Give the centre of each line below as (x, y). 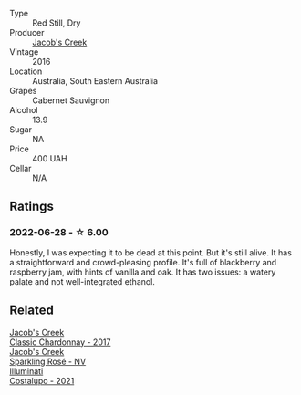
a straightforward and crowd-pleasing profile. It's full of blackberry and (143, 262)
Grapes (23, 91)
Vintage (24, 52)
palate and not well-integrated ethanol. (82, 281)
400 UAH (50, 158)
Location (26, 71)
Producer (27, 32)
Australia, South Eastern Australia (95, 81)
